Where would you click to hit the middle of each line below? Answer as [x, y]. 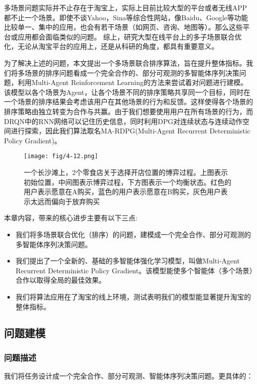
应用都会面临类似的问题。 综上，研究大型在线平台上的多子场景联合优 [129, 36]
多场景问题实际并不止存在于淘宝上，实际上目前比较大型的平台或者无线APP [126, 7]
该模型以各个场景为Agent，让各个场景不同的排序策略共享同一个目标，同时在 [127, 92]
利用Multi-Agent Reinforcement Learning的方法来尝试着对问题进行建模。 [132, 82]
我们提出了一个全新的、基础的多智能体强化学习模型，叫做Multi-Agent [128, 261]
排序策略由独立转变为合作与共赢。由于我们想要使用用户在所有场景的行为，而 [128, 111]
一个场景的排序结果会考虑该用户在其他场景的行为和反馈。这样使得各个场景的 [128, 102]
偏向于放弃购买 [75, 201]
